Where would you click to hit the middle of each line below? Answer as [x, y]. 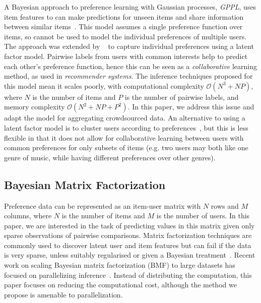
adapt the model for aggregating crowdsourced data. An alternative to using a [125, 118]
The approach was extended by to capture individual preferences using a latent [129, 46]
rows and [225, 205]
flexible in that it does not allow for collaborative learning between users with [124, 137]
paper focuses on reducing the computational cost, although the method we [120, 285]
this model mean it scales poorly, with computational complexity [104, 85]
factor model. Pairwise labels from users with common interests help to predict [126, 56]
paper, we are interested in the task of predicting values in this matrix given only [129, 225]
